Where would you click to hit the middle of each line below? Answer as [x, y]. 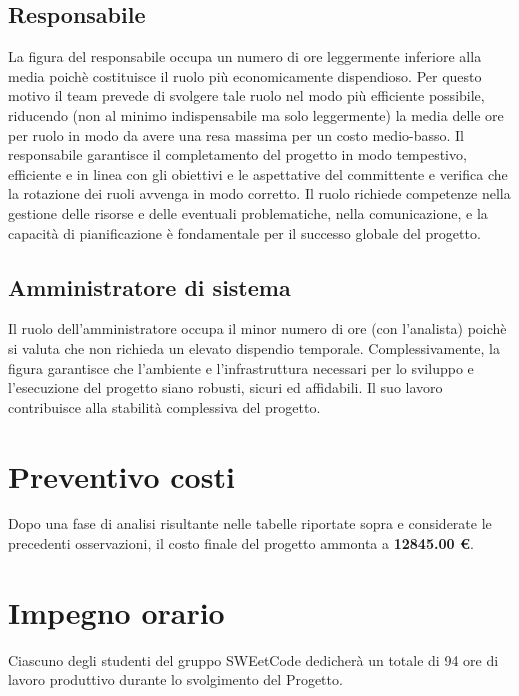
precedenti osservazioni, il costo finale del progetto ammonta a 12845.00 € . [241, 543]
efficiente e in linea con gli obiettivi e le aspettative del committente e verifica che [258, 173]
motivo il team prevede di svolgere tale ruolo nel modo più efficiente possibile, [246, 95]
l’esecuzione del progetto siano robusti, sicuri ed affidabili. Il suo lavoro [225, 387]
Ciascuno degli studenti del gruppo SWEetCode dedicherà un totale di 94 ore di [253, 659]
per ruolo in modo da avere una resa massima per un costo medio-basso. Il [236, 134]
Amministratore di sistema [149, 286]
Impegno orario [116, 611]
